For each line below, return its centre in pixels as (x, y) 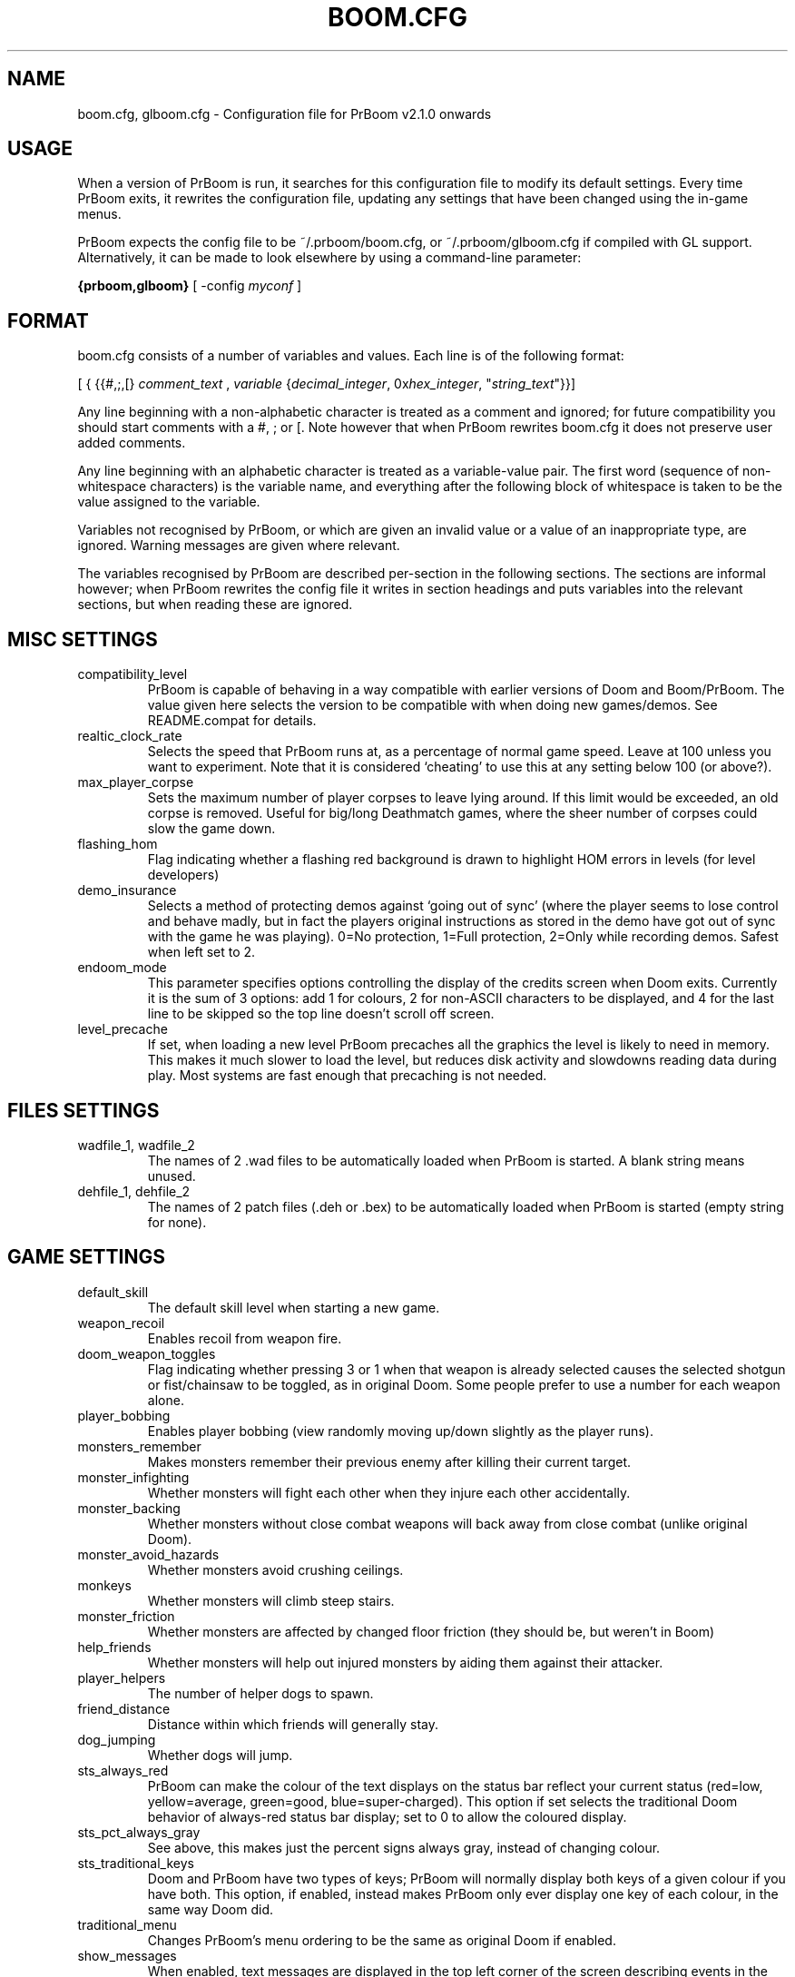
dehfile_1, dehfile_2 (134, 1191)
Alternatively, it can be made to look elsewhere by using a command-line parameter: (329, 258)
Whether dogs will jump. (220, 1755)
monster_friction (126, 1616)
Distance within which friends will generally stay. (293, 1724)
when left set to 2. (201, 952)
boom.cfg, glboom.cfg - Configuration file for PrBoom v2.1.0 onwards (285, 113)
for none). (177, 1222)
